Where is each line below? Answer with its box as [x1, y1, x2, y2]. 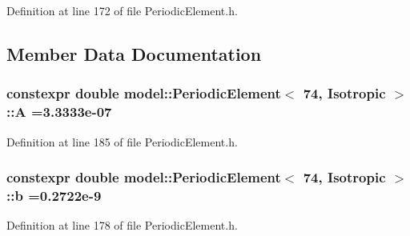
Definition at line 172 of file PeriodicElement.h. [6, 2, 238, 18]
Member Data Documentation [6, 41, 262, 66]
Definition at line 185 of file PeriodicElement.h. [6, 133, 238, 150]
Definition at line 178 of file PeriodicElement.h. [6, 217, 238, 234]
